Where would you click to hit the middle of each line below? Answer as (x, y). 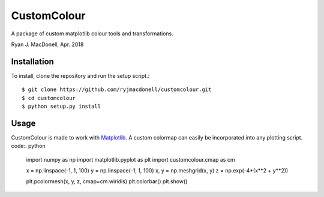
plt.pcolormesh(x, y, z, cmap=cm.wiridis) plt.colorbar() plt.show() (107, 181)
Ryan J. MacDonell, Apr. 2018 (47, 44)
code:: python (28, 146)
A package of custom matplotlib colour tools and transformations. (92, 34)
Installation (32, 61)
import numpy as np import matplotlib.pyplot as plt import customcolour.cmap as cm (130, 159)
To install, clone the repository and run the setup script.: (80, 75)
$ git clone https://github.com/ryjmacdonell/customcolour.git (117, 90)
